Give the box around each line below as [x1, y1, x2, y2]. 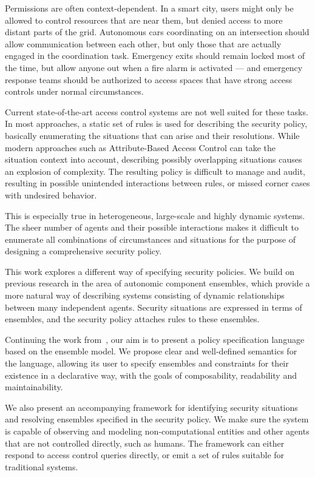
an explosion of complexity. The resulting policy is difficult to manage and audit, [5, 164, 305, 177]
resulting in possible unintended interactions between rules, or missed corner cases [5, 177, 310, 189]
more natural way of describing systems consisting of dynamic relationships [5, 289, 285, 302]
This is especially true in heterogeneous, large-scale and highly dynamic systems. [5, 209, 305, 222]
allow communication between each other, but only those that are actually [5, 37, 282, 50]
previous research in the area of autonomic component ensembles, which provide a [5, 277, 310, 289]
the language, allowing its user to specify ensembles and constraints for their [5, 357, 289, 370]
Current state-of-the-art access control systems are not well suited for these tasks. [5, 105, 308, 118]
